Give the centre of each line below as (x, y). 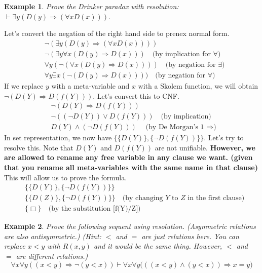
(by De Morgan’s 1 (175, 127)
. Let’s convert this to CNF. (136, 95)
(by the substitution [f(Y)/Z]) (95, 209)
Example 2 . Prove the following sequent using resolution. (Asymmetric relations (130, 226)
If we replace (24, 85)
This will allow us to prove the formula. (66, 177)
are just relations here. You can (190, 236)
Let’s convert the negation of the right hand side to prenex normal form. (117, 33)
